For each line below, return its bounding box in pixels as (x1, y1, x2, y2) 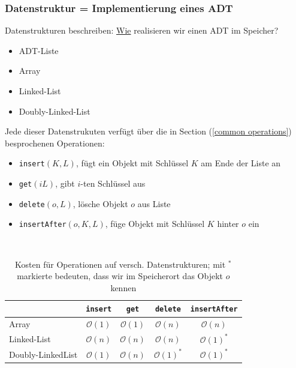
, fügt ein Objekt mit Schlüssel (75, 157, 189, 169)
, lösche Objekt (73, 197, 128, 210)
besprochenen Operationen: (5, 136, 105, 149)
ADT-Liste (19, 44, 59, 56)
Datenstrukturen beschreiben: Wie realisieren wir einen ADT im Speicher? (5, 24, 279, 37)
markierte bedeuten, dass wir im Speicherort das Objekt (17, 270, 223, 282)
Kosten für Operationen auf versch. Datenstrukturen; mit (15, 258, 226, 270)
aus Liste (137, 197, 171, 210)
